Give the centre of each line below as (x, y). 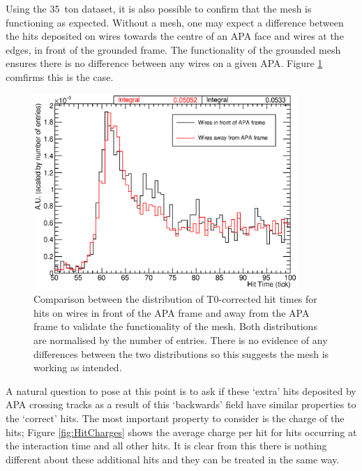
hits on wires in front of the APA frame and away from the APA (172, 312)
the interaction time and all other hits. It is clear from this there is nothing (166, 446)
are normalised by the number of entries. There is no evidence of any (181, 340)
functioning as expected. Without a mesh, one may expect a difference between (175, 22)
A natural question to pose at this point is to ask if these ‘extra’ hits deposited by (181, 390)
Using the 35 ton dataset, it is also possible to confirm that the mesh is (159, 8)
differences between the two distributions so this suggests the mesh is (181, 353)
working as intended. (78, 367)
